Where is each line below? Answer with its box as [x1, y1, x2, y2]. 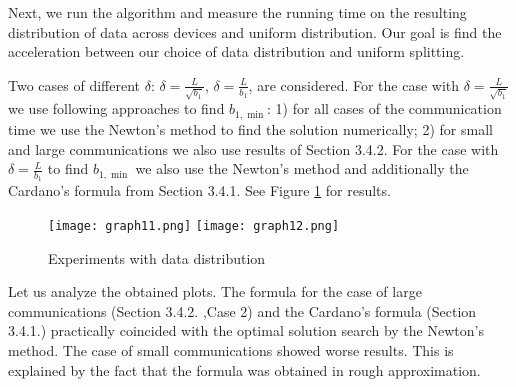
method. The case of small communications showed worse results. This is [8, 339, 454, 360]
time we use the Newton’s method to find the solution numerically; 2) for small [8, 118, 493, 139]
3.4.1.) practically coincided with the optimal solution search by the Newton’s [8, 320, 484, 341]
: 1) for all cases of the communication [267, 98, 502, 119]
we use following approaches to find [8, 98, 225, 119]
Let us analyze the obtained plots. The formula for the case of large [8, 281, 422, 302]
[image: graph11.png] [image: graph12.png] [48, 218, 340, 233]
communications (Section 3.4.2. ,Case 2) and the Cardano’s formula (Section [8, 300, 477, 321]
